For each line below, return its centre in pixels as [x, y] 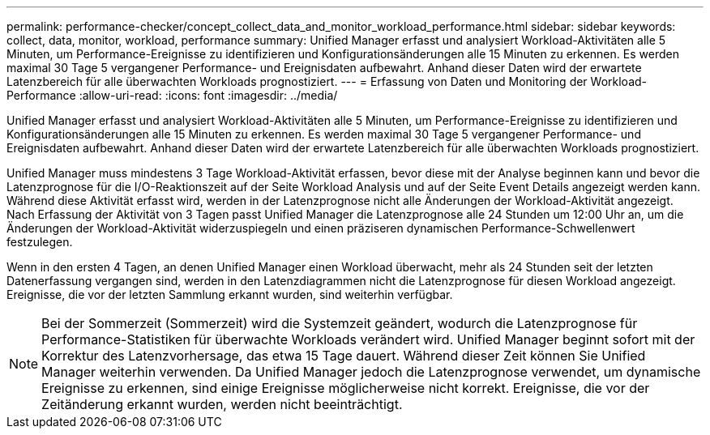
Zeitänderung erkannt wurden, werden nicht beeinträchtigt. [222, 404]
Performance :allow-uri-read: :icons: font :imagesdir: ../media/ [172, 95]
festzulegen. [40, 242]
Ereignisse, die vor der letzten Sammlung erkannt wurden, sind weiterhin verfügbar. [230, 294]
